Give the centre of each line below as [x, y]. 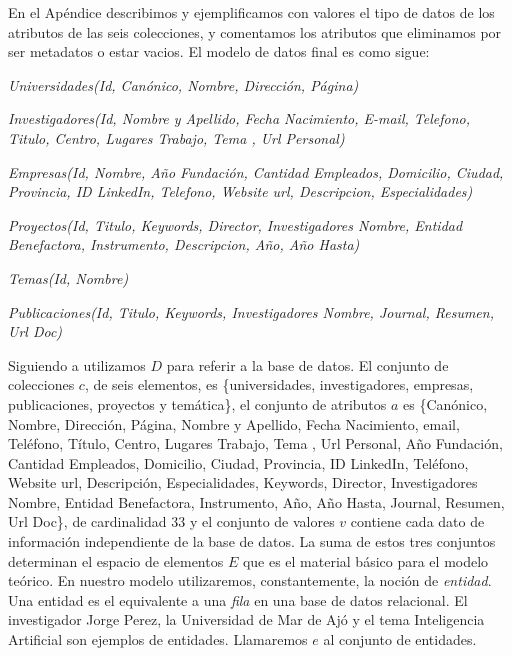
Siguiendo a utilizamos [77, 364]
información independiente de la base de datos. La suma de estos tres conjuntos [252, 541]
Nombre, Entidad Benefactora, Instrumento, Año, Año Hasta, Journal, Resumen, [256, 501]
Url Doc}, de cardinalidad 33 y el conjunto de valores [171, 521]
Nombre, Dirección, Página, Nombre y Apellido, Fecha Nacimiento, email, [234, 423]
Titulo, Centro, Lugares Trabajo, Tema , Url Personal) [176, 137]
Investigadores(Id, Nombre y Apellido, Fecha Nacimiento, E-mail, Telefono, [239, 118]
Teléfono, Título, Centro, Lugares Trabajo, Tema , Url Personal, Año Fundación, [255, 443]
